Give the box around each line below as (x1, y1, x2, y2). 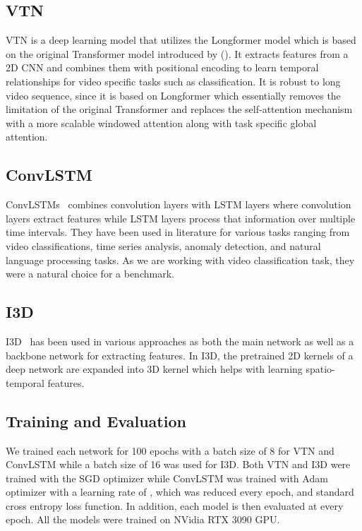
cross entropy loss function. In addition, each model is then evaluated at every (6, 498, 344, 513)
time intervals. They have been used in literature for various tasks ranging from (6, 225, 350, 239)
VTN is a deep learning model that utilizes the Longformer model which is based (6, 32, 356, 47)
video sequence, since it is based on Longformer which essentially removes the (6, 88, 341, 102)
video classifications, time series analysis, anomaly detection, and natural (6, 238, 321, 253)
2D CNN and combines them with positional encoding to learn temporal (6, 60, 319, 75)
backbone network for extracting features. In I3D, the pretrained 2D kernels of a (6, 347, 354, 362)
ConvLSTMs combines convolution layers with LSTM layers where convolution (6, 197, 351, 212)
